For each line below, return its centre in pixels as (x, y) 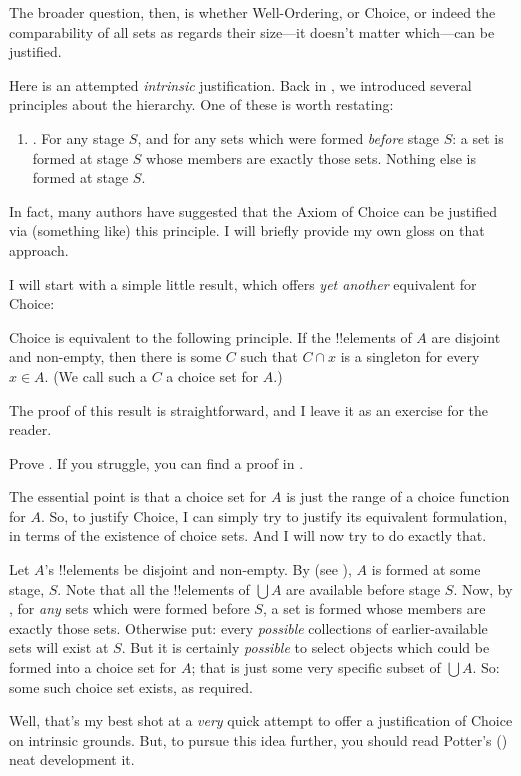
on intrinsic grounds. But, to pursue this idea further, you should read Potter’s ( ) (258, 739)
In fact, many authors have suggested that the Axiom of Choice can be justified (253, 210)
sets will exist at (59, 647)
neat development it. (72, 759)
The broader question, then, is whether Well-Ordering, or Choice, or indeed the (252, 12)
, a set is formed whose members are (374, 608)
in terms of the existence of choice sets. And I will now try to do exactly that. (248, 535)
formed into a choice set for (93, 667)
